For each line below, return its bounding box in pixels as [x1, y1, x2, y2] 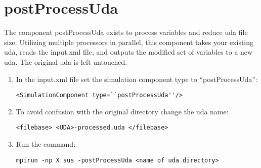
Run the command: [16, 139, 76, 149]
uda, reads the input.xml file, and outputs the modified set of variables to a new [4, 47, 253, 57]
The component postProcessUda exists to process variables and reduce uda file [4, 27, 248, 37]
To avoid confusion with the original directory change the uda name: [16, 106, 229, 116]
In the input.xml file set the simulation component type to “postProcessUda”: [16, 73, 257, 84]
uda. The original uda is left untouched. [4, 56, 127, 67]
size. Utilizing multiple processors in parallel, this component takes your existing [4, 36, 254, 47]
